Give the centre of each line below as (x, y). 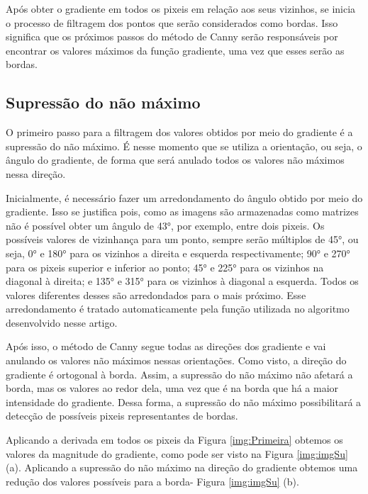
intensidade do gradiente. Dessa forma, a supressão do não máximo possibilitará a (184, 402)
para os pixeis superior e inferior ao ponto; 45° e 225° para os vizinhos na (165, 267)
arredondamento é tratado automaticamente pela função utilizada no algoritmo (178, 309)
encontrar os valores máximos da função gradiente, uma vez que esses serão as (175, 50)
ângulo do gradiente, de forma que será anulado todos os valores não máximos (175, 160)
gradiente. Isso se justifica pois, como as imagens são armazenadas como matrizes (182, 212)
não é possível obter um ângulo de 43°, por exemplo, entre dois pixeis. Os (165, 225)
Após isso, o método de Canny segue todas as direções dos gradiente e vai (166, 346)
